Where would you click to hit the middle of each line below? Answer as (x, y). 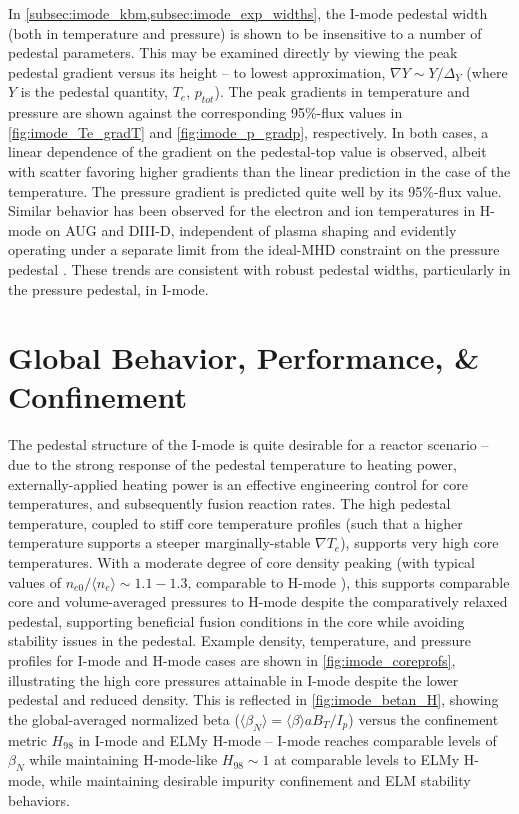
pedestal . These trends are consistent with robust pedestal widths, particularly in (259, 268)
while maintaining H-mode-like (123, 759)
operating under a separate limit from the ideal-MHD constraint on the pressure (254, 249)
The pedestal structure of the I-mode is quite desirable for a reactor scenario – (248, 444)
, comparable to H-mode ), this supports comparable (348, 581)
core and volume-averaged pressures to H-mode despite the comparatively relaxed (258, 601)
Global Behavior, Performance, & (244, 357)
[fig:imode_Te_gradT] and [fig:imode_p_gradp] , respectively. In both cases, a (248, 131)
